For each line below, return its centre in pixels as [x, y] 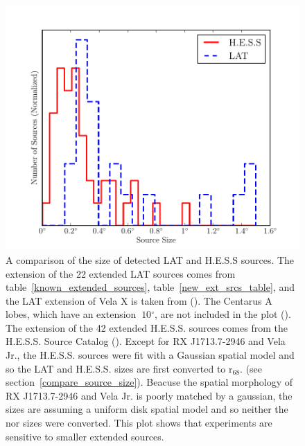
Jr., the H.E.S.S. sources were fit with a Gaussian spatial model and [150, 355]
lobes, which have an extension [71, 314]
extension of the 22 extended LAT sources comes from [121, 273]
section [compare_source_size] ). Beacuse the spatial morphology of [149, 382]
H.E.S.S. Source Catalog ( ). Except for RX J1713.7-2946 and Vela [146, 341]
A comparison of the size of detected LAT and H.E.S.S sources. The [150, 259]
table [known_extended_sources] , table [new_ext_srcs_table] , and [150, 287]
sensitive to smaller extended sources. [85, 436]
